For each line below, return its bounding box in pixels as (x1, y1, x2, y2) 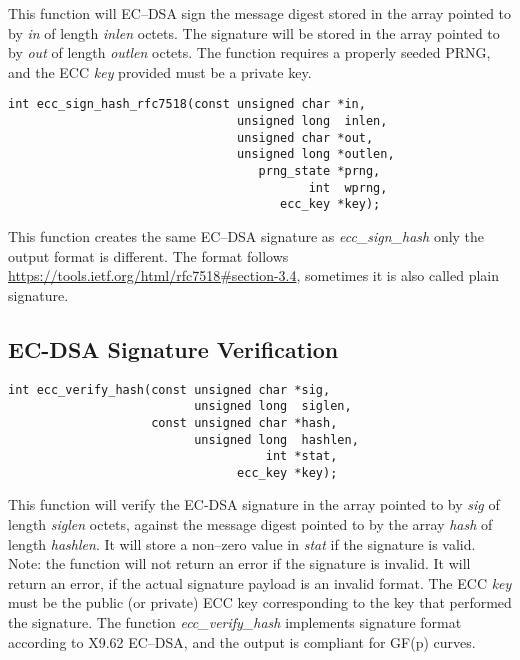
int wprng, (308, 180, 388, 195)
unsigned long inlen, (237, 114, 388, 129)
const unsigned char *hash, (151, 415, 338, 430)
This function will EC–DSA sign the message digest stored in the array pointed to (8, 3, 512, 23)
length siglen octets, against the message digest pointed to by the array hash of (8, 514, 493, 535)
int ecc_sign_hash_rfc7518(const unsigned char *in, (8, 97, 366, 112)
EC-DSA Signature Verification (8, 333, 339, 364)
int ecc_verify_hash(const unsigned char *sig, (8, 382, 331, 397)
